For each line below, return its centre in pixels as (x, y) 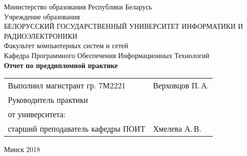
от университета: (37, 114)
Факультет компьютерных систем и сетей (66, 45)
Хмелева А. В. (177, 129)
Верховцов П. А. (181, 85)
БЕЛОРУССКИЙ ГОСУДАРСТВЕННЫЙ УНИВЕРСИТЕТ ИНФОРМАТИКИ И (123, 26)
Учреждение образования (42, 16)
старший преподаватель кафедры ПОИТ (77, 129)
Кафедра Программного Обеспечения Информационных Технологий (107, 55)
